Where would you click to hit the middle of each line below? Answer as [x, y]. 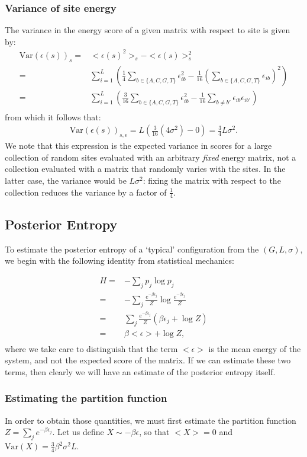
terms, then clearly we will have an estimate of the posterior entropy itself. [140, 371]
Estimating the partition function [86, 398]
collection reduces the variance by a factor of [86, 192]
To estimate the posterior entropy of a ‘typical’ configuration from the [132, 249]
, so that [154, 432]
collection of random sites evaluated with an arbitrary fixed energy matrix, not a [151, 157]
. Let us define [78, 432]
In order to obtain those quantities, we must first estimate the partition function [151, 420]
